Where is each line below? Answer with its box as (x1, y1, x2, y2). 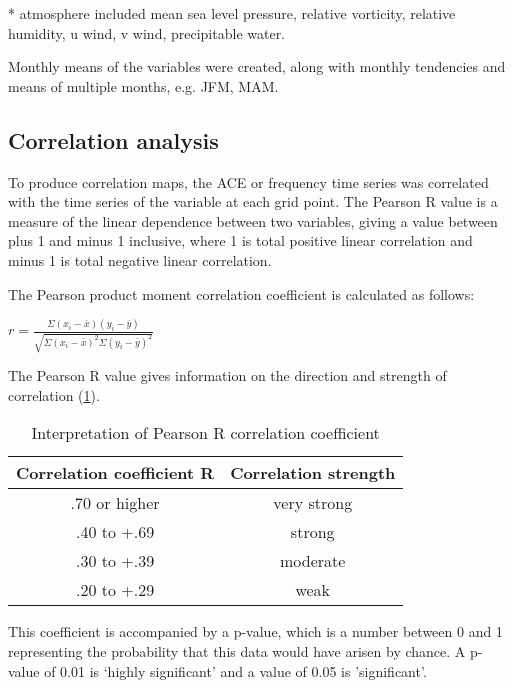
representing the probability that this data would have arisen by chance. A (8, 640, 466, 661)
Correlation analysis (8, 124, 219, 155)
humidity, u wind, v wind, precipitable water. (8, 22, 286, 43)
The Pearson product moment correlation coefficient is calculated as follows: (8, 283, 475, 304)
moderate (280, 549, 346, 573)
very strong (273, 491, 353, 515)
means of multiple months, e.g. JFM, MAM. (8, 75, 279, 96)
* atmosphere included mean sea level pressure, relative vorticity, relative (8, 3, 456, 23)
